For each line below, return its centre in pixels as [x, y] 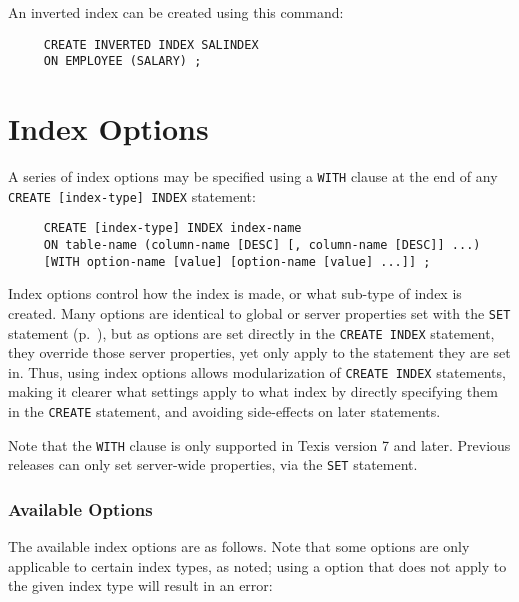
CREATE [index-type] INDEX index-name [172, 228]
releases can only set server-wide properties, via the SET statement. [213, 464]
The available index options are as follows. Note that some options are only [239, 546]
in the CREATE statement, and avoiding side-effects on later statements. [224, 411]
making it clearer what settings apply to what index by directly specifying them [253, 391]
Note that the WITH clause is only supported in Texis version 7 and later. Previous [259, 444]
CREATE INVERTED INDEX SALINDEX [151, 44]
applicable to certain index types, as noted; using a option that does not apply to [257, 565]
